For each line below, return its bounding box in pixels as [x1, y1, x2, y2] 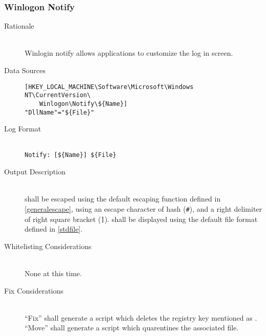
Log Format [4, 123, 41, 134]
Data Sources [4, 65, 46, 75]
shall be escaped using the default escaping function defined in [25, 193, 221, 204]
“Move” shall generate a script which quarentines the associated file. [25, 322, 239, 333]
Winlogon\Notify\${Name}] [39, 100, 128, 107]
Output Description [4, 166, 66, 177]
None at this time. [25, 267, 82, 278]
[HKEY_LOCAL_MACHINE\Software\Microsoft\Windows [25, 83, 194, 91]
